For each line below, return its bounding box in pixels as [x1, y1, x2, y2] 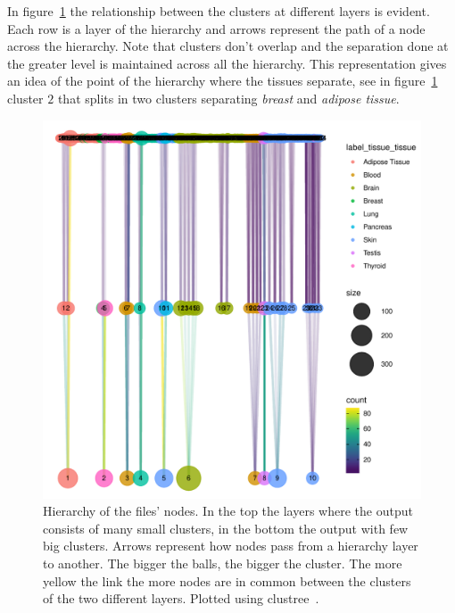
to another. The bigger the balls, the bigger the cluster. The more [43, 553, 402, 572]
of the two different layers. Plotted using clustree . [43, 589, 319, 608]
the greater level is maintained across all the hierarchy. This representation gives [7, 54, 447, 72]
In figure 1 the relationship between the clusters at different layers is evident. [7, 2, 430, 20]
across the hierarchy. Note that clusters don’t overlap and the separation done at [7, 37, 449, 55]
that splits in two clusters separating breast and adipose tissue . [57, 88, 400, 107]
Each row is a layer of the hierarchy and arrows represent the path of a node [7, 19, 426, 37]
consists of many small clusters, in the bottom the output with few [43, 518, 409, 537]
